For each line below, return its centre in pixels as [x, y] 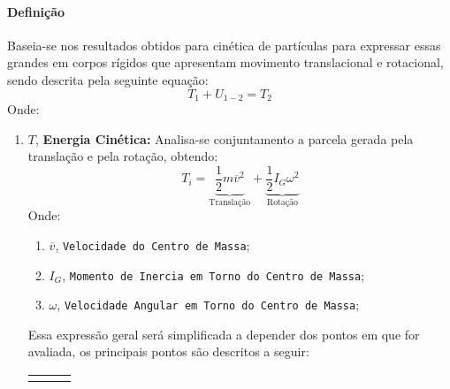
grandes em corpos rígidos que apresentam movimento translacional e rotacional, [225, 62]
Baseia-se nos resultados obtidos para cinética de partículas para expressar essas [224, 45]
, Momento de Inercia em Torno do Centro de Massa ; [214, 275]
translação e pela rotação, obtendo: [123, 156]
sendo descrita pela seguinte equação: [108, 79]
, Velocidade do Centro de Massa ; [153, 244]
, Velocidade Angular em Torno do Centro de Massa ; [208, 305]
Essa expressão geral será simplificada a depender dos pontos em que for [224, 334]
